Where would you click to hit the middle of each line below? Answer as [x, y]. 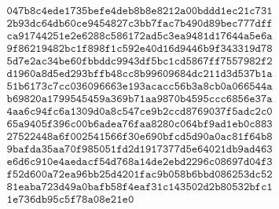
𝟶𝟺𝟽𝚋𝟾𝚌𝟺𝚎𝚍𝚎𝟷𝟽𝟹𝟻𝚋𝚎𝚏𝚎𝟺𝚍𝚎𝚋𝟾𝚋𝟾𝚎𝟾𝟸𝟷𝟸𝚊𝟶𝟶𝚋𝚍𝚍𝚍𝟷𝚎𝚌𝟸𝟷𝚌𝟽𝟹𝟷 [139, 11]
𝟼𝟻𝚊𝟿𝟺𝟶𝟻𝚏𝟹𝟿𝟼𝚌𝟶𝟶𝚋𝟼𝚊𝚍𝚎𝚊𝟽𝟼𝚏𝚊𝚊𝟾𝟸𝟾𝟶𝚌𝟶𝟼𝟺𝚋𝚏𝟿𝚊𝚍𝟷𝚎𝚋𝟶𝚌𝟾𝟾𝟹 [139, 125]
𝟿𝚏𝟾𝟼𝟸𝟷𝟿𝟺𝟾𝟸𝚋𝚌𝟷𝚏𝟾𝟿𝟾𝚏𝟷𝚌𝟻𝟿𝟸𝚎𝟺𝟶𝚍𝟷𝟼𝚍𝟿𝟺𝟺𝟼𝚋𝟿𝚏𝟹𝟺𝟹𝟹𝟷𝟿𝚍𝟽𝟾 [139, 49]
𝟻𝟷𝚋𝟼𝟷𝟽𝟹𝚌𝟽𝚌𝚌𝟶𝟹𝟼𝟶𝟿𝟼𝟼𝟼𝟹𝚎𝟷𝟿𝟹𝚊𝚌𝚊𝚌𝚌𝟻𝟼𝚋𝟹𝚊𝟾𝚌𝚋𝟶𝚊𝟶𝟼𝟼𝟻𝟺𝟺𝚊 [139, 87]
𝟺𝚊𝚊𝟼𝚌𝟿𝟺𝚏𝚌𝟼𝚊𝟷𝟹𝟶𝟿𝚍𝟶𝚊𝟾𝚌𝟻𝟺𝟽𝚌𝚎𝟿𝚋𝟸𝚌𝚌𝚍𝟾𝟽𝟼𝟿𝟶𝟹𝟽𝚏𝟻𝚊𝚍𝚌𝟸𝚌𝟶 [139, 112]
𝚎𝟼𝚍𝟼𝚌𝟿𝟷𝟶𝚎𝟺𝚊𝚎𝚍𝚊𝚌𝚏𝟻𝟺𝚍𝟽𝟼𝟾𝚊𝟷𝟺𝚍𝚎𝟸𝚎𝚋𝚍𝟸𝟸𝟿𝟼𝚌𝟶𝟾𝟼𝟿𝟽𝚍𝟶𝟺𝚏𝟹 [139, 162]
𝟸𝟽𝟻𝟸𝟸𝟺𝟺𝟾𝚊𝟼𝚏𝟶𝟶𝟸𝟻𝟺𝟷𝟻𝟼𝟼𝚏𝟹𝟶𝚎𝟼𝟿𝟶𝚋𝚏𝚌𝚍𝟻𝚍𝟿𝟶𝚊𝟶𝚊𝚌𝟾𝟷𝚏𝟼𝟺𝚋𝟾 [139, 137]
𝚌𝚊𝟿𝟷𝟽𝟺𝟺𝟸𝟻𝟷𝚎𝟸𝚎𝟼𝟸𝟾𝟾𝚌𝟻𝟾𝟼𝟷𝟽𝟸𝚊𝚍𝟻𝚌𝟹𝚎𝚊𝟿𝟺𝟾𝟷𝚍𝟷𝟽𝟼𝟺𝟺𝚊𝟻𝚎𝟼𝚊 [139, 37]
